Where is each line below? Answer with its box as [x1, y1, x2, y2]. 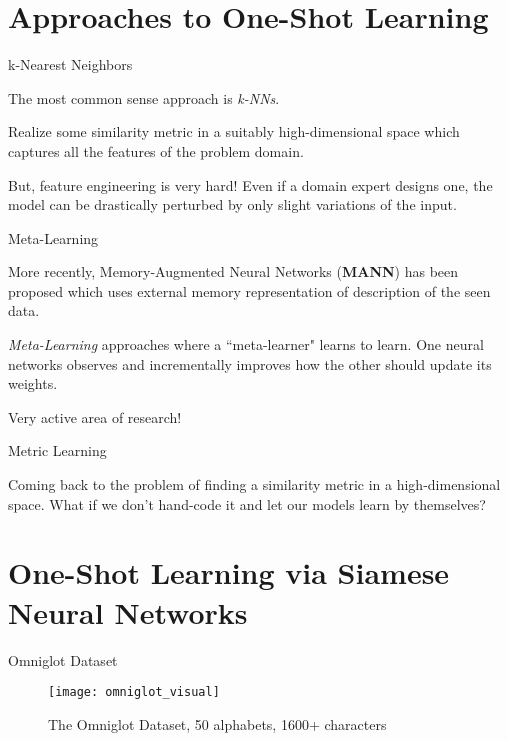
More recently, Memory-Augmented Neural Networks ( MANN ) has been [8, 261, 459, 282]
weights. [8, 373, 58, 394]
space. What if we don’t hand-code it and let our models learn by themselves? [8, 493, 486, 514]
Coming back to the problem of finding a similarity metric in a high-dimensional [8, 474, 501, 495]
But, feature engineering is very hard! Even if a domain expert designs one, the [8, 174, 493, 195]
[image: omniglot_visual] [48, 685, 220, 700]
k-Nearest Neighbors [8, 54, 133, 75]
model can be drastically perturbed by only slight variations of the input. [8, 194, 457, 215]
